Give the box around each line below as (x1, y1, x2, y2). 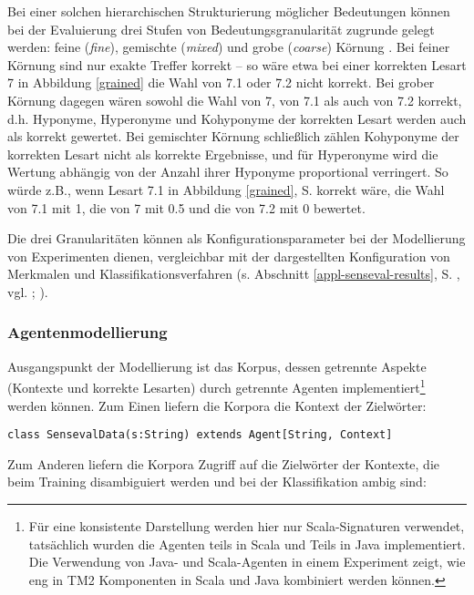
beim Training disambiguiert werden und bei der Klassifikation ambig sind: (7, 472, 427, 491)
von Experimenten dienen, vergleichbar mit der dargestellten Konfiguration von (7, 246, 450, 265)
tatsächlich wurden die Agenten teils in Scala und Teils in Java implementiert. (28, 534, 466, 553)
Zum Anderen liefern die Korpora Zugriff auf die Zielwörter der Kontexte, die (7, 454, 439, 473)
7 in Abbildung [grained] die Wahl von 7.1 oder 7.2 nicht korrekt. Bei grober (7, 73, 435, 92)
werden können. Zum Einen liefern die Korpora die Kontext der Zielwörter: (7, 395, 427, 415)
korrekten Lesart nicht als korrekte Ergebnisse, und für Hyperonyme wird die (7, 144, 438, 163)
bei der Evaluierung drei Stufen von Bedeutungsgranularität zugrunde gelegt (7, 19, 435, 38)
